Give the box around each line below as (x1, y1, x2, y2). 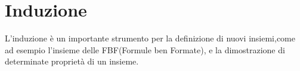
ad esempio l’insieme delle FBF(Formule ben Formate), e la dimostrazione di (5, 43, 285, 56)
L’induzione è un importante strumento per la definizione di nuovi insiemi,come (5, 32, 295, 44)
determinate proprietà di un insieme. (5, 55, 139, 67)
